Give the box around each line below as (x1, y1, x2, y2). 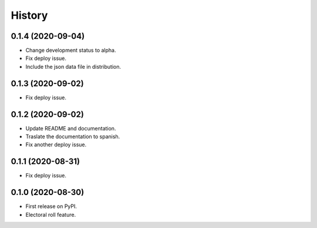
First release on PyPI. (25, 203, 77, 210)
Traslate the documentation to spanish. (25, 133, 120, 140)
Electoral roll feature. (25, 211, 76, 218)
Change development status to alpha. (25, 47, 116, 54)
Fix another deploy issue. (25, 141, 87, 148)
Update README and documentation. (25, 125, 116, 132)
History (11, 9, 48, 22)
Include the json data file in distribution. (25, 63, 122, 70)
